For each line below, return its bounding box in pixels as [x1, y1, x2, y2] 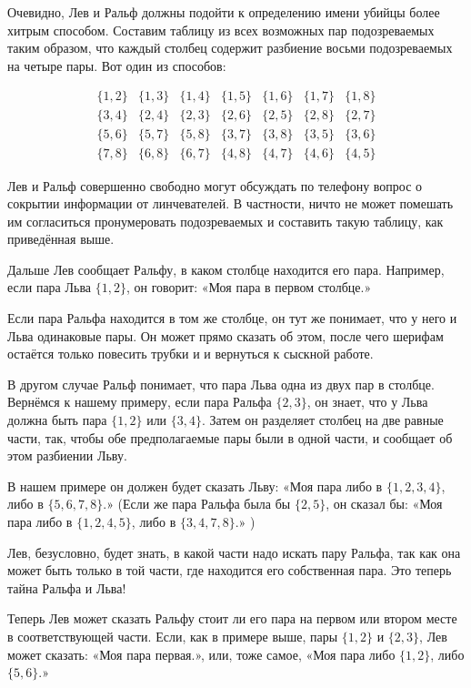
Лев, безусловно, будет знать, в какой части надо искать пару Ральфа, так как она [7, 542, 461, 562]
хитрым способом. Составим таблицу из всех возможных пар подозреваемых [7, 20, 435, 39]
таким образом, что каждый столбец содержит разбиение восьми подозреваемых [7, 38, 453, 57]
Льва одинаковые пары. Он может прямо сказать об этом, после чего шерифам [7, 326, 444, 345]
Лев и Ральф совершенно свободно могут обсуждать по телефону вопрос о [7, 176, 423, 195]
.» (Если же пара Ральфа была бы [103, 494, 291, 513]
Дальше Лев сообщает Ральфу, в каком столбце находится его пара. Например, [7, 259, 445, 278]
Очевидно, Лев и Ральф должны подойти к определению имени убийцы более [7, 3, 440, 21]
